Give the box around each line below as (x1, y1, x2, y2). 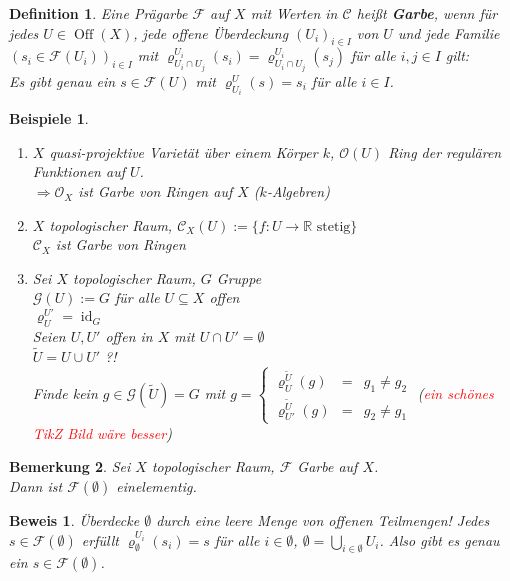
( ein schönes (417, 382, 494, 403)
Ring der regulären (388, 141, 502, 162)
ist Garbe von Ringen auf (78, 181, 233, 202)
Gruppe (216, 267, 262, 288)
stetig (316, 219, 351, 234)
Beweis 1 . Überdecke (9, 509, 140, 530)
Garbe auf (297, 456, 358, 477)
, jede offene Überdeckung (133, 22, 289, 43)
